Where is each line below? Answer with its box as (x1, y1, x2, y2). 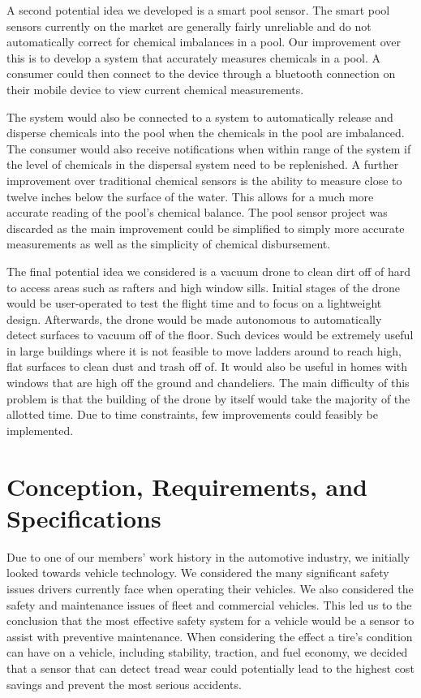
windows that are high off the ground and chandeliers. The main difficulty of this (6, 374, 410, 391)
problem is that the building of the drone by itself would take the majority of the (6, 390, 410, 407)
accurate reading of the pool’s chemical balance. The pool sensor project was (6, 204, 388, 221)
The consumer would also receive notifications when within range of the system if (6, 140, 411, 157)
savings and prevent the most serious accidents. (6, 675, 242, 692)
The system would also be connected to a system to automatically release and (6, 108, 393, 125)
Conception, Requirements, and (6, 469, 367, 502)
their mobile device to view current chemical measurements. (6, 80, 304, 97)
